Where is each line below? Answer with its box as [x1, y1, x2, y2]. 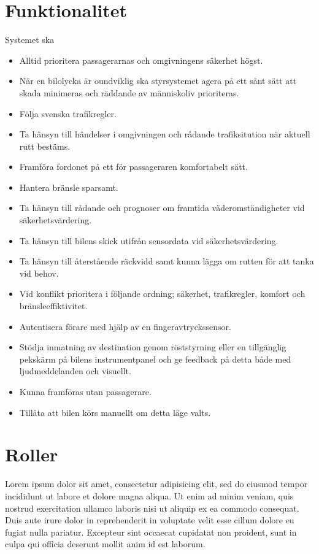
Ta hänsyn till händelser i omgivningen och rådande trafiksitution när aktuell [19, 128, 310, 140]
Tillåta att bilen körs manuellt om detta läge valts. [19, 406, 211, 418]
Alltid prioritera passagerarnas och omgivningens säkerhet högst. [19, 53, 263, 66]
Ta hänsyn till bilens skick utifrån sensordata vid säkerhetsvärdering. [19, 234, 279, 247]
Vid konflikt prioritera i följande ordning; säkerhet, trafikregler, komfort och [19, 287, 306, 300]
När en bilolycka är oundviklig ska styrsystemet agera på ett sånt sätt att [19, 74, 297, 87]
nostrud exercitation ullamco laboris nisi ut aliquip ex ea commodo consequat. [5, 501, 299, 514]
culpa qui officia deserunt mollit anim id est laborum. [5, 537, 206, 550]
